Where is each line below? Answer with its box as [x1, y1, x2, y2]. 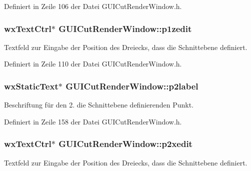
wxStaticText [4, 79, 58, 92]
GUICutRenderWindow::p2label [65, 79, 198, 92]
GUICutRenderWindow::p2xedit [58, 137, 192, 150]
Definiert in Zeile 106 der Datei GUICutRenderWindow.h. [4, 1, 182, 11]
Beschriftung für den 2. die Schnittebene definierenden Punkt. [4, 99, 194, 110]
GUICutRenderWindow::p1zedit [58, 22, 192, 34]
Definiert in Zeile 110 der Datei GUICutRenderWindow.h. [4, 58, 182, 69]
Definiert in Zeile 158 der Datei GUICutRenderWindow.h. [4, 116, 182, 126]
